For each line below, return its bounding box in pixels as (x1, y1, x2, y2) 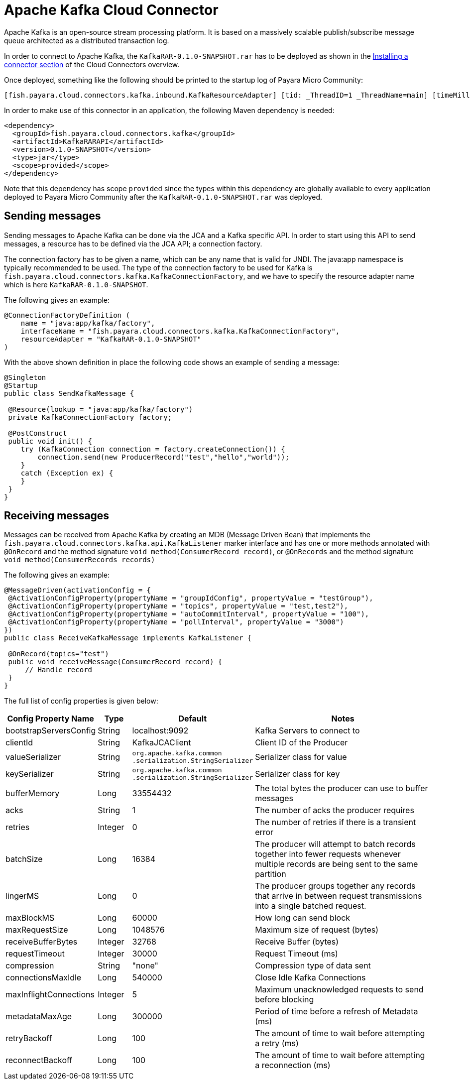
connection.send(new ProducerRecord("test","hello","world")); (37, 453, 290, 461)
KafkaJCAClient (132, 737, 191, 748)
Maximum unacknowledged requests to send (255, 984, 424, 995)
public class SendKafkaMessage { (4, 389, 134, 397)
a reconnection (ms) (255, 1060, 331, 1071)
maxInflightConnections (5, 989, 95, 1000)
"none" (132, 961, 159, 971)
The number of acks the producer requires (255, 805, 414, 816)
